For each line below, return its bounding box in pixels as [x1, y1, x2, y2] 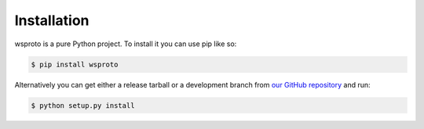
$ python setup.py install [31, 101, 135, 109]
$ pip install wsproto [31, 59, 119, 69]
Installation [14, 12, 90, 29]
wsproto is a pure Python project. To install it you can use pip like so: [14, 39, 237, 48]
